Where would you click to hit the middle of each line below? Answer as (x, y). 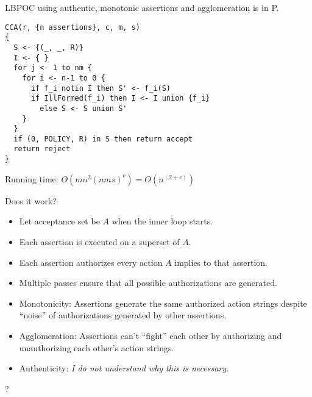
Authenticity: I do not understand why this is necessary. (124, 368)
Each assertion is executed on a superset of (99, 241)
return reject (42, 149)
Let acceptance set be (59, 221)
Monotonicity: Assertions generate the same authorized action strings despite (163, 303)
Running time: (32, 178)
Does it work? (31, 200)
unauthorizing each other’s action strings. (97, 347)
